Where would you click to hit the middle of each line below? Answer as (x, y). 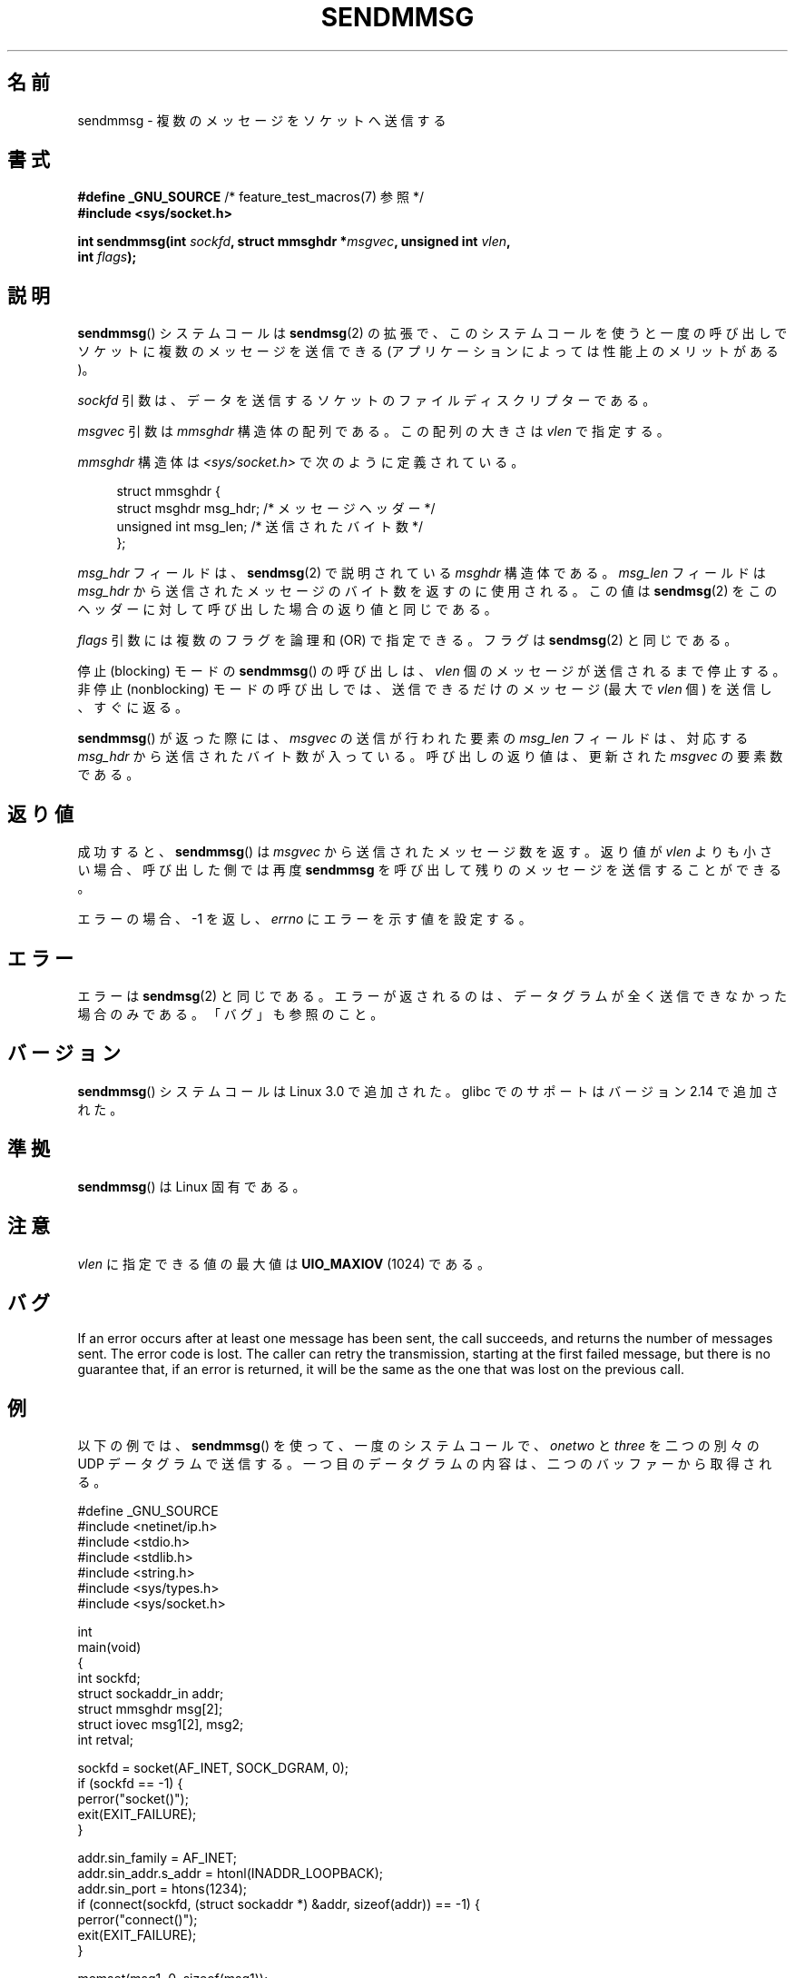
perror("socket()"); (133, 1799)
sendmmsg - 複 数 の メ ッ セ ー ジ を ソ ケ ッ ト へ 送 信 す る (262, 120)
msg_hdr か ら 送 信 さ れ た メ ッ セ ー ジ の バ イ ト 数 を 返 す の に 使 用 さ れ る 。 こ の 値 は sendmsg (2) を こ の (427, 591)
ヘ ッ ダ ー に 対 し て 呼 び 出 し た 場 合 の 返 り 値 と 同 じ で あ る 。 (287, 609)
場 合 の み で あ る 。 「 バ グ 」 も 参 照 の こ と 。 (231, 1014)
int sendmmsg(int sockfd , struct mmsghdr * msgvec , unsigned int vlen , (294, 242)
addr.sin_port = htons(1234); (162, 1889)
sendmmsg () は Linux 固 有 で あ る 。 (191, 1186)
